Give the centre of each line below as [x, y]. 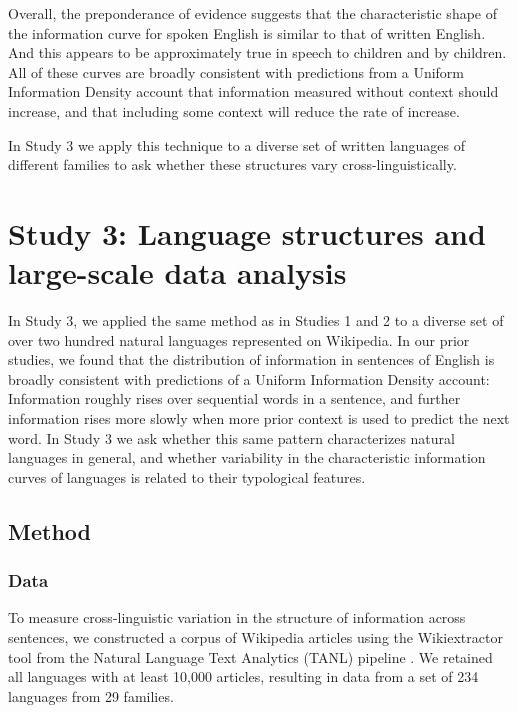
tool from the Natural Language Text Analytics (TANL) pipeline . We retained [250, 656]
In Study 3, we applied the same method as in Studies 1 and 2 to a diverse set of [256, 320]
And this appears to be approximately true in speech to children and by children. [257, 52]
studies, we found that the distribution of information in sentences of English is [251, 359]
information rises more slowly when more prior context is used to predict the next [259, 418]
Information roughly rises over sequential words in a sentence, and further [234, 398]
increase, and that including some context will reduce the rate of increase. [234, 110]
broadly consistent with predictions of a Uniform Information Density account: [249, 378]
